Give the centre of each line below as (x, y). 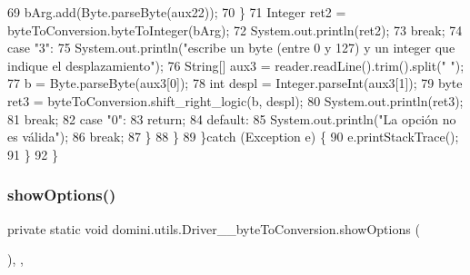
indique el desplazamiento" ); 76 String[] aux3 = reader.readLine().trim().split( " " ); (236, 65)
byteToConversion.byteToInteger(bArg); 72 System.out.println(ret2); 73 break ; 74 (235, 29)
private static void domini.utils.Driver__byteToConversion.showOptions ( (214, 228)
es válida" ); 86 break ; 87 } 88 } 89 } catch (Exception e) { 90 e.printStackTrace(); (233, 137)
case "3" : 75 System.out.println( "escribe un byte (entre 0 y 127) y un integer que (231, 48)
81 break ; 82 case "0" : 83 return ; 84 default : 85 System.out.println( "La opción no (232, 118)
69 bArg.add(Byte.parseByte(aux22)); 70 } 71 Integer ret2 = (177, 12)
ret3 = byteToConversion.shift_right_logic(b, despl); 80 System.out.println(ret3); (235, 100)
